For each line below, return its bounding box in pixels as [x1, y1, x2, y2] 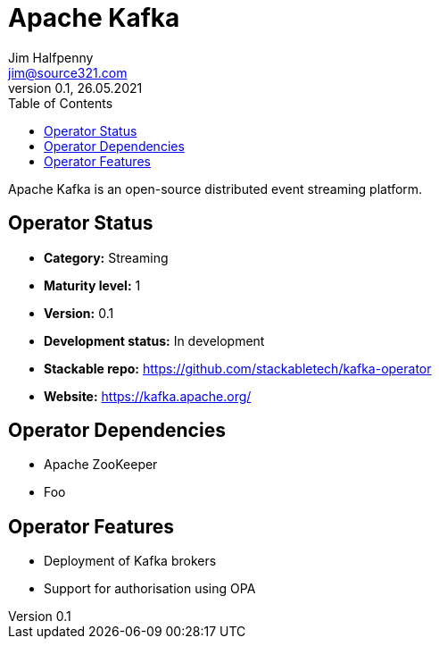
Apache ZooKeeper [44, 457, 158, 473]
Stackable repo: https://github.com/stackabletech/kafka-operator [44, 360, 432, 376]
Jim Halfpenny [8, 49, 94, 65]
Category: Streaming [44, 249, 169, 265]
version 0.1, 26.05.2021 [8, 80, 143, 96]
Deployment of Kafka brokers [44, 553, 217, 569]
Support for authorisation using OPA [44, 581, 256, 597]
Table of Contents [8, 95, 113, 111]
